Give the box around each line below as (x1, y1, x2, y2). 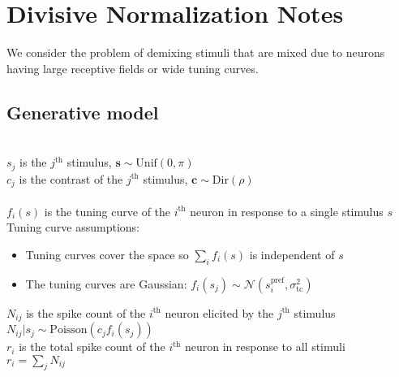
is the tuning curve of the (44, 202, 171, 219)
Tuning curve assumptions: (6, 219, 140, 236)
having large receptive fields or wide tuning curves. (6, 59, 259, 76)
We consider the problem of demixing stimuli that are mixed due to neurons (6, 44, 385, 61)
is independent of (249, 245, 335, 262)
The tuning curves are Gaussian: (25, 275, 187, 292)
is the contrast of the (19, 170, 123, 187)
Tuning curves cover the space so (25, 245, 189, 262)
